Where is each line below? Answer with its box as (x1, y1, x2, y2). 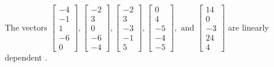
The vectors (5, 21, 47, 33)
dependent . (5, 51, 47, 63)
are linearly (228, 21, 269, 33)
